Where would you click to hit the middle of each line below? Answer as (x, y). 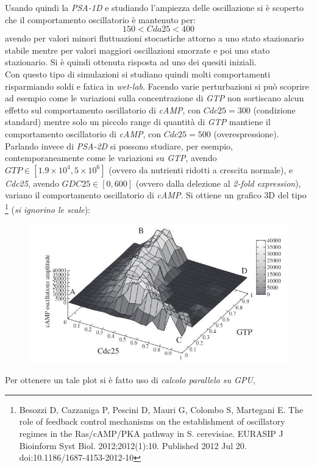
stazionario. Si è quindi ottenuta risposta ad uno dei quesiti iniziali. (131, 62)
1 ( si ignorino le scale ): (48, 208)
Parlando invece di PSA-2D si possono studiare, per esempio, (119, 146)
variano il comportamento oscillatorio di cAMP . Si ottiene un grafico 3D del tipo (156, 195)
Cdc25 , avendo (32, 183)
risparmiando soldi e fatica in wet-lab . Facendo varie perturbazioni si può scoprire (157, 86)
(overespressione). (246, 133)
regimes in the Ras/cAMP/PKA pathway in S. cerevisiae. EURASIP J (151, 433)
